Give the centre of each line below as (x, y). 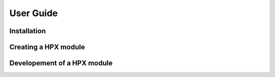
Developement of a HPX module (61, 63)
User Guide (34, 13)
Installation (28, 31)
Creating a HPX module (47, 47)
